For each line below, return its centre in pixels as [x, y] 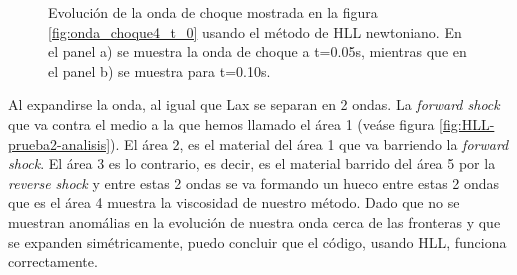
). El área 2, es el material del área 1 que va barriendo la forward [309, 143]
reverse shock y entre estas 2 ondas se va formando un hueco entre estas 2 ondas [254, 182]
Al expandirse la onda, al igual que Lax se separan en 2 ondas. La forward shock [254, 104]
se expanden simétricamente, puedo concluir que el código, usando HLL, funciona [257, 241]
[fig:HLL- [467, 123]
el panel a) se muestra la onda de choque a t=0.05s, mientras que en [257, 51]
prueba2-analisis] [59, 143]
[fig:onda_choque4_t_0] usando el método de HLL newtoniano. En [255, 31]
